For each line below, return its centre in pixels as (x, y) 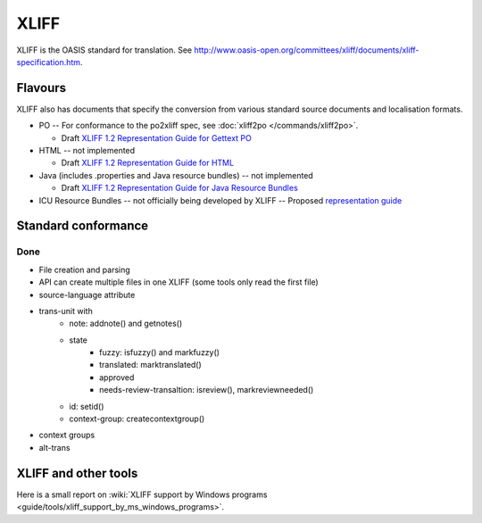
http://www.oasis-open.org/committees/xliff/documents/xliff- (306, 50)
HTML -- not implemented (87, 151)
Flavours (42, 88)
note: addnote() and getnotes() (126, 324)
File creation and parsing (85, 270)
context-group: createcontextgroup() (137, 419)
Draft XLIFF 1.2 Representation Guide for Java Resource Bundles (179, 188)
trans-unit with (66, 311)
